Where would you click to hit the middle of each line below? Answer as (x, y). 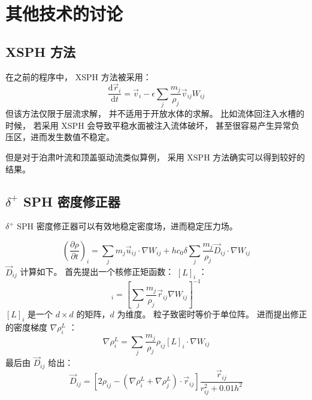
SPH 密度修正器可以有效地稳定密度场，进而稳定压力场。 (127, 226)
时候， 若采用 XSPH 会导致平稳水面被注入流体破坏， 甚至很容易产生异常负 (152, 125)
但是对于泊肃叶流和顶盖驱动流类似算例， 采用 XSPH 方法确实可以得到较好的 (155, 157)
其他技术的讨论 (64, 13)
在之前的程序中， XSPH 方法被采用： (78, 76)
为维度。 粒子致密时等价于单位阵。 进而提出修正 (212, 314)
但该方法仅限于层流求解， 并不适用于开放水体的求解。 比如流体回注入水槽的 (155, 113)
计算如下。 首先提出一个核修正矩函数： (97, 272)
